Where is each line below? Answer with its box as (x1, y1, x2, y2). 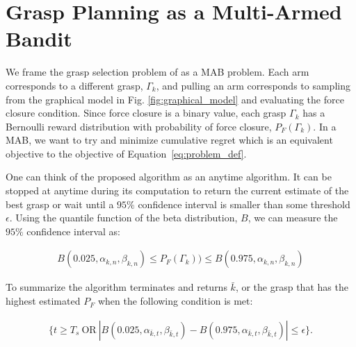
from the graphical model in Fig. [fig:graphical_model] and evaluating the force (6, 92, 344, 106)
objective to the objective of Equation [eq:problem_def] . (6, 146, 247, 160)
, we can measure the (248, 210, 338, 225)
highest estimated (6, 294, 81, 308)
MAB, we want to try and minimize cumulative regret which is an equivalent (6, 133, 333, 147)
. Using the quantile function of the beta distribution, (9, 210, 238, 225)
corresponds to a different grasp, (6, 78, 143, 92)
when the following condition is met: (97, 294, 253, 308)
